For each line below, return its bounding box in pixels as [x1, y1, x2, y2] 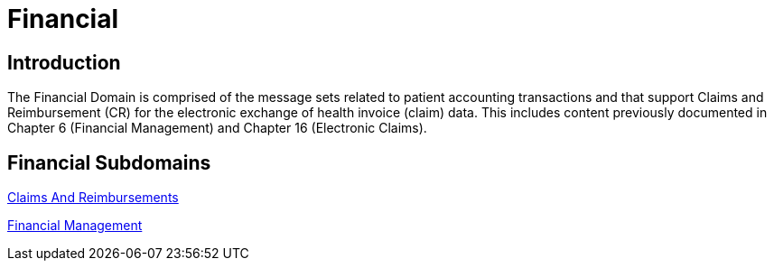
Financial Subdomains [7, 151, 211, 174]
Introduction [7, 51, 121, 74]
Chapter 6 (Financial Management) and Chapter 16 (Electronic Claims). [7, 120, 427, 136]
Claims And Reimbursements [7, 189, 179, 206]
